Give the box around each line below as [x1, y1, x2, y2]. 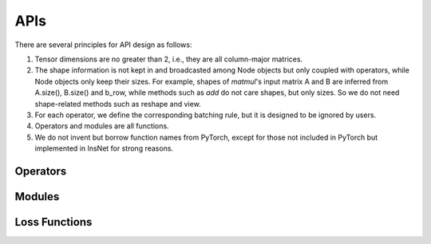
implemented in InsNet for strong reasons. [34, 144, 174, 153]
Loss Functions [14, 215, 93, 229]
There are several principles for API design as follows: [14, 40, 192, 49]
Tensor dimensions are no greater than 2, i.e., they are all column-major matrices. [34, 54, 303, 64]
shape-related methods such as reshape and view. [34, 99, 201, 108]
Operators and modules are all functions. [34, 121, 169, 131]
